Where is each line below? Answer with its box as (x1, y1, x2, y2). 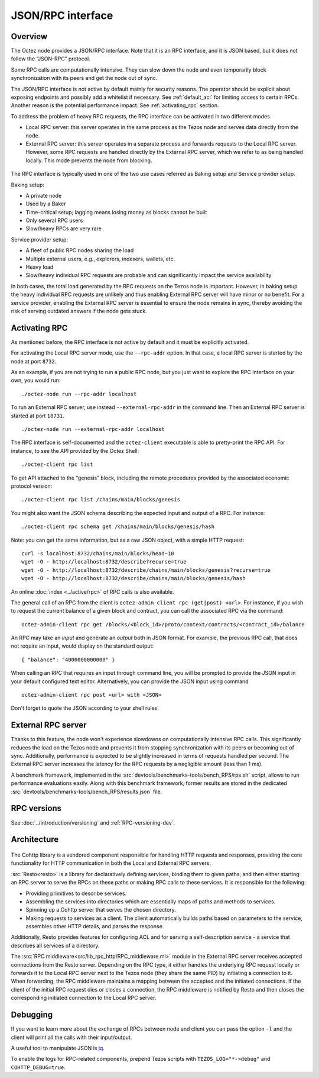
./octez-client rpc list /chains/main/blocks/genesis (21, 496, 180, 503)
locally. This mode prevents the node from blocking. (25, 157, 152, 164)
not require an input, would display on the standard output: (11, 642, 154, 649)
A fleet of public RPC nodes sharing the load (25, 247, 134, 254)
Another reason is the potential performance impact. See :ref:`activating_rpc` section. (11, 102, 219, 109)
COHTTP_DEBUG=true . (11, 1063, 66, 1071)
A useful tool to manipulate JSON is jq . (11, 1044, 105, 1051)
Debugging (11, 1010, 53, 1020)
